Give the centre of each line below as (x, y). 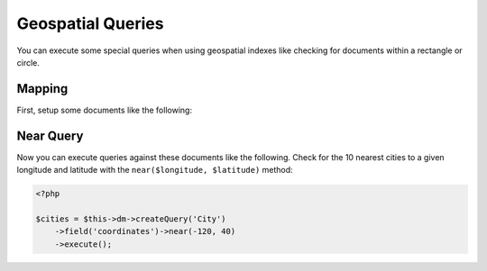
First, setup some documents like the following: (105, 110)
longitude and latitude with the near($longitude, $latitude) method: (155, 170)
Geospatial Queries (90, 23)
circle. (28, 62)
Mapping (42, 89)
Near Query (50, 135)
